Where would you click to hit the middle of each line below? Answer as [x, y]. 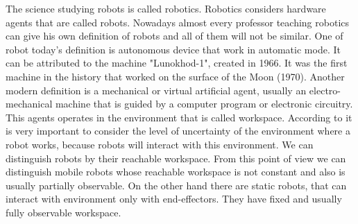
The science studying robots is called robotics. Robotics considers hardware [166, 8]
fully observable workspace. [63, 212]
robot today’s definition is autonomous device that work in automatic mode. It [173, 49]
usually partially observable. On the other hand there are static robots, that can [176, 185]
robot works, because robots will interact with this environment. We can [160, 144]
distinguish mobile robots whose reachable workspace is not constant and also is [176, 172]
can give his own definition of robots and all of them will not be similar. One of [174, 36]
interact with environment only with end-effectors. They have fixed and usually [174, 199]
